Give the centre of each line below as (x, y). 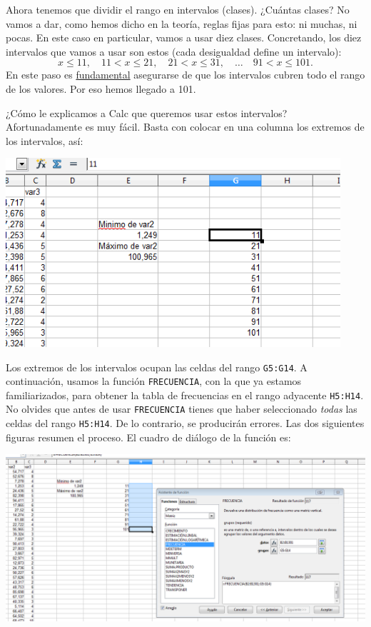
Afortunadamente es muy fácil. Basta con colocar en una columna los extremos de (185, 127)
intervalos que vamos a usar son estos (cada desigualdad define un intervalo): (174, 51)
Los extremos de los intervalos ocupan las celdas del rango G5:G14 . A (157, 367)
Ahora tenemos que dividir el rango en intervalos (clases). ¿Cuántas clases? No (178, 9)
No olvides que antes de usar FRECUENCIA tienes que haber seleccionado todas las (182, 409)
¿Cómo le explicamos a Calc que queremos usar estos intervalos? (147, 112)
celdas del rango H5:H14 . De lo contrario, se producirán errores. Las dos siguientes (185, 423)
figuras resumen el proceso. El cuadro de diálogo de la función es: (148, 437)
